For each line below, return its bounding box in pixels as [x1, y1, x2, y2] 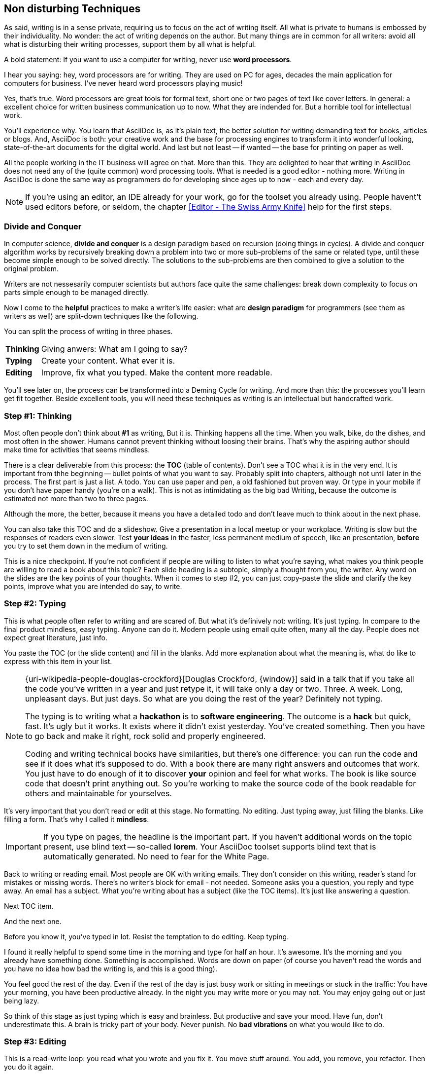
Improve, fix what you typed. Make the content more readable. [41, 368, 272, 378]
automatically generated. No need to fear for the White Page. [43, 851, 269, 861]
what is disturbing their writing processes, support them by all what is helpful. [4, 40, 256, 49]
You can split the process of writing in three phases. [4, 327, 173, 336]
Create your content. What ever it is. [41, 356, 175, 366]
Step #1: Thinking [4, 410, 72, 421]
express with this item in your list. [4, 657, 112, 666]
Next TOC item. [4, 901, 54, 910]
